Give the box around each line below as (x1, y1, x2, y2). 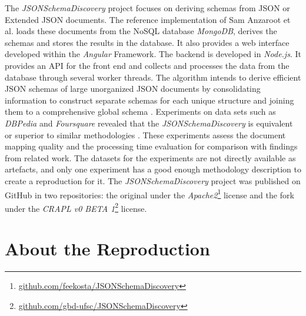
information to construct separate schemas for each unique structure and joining (5, 94, 294, 106)
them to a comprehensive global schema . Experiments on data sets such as (5, 105, 276, 118)
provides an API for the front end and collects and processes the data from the (5, 59, 290, 71)
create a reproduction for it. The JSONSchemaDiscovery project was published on (5, 174, 301, 187)
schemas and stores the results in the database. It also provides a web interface (5, 36, 290, 48)
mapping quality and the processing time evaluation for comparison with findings (5, 140, 298, 152)
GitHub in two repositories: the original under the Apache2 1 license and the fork (5, 187, 294, 201)
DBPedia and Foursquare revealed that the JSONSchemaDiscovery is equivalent (5, 117, 293, 129)
